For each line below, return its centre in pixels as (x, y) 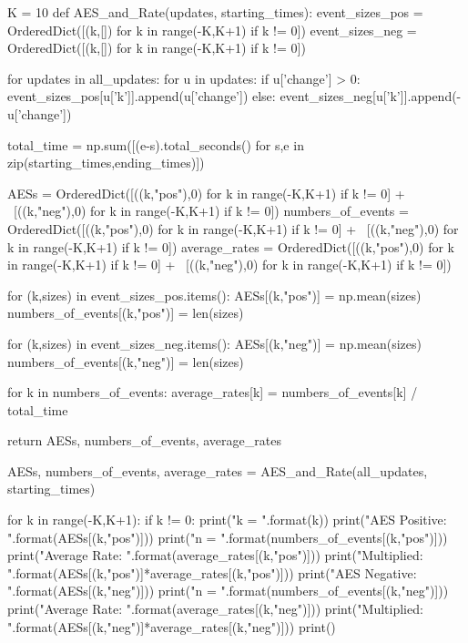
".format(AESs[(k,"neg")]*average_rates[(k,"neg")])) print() (172, 626)
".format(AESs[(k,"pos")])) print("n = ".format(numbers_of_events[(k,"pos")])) (228, 537)
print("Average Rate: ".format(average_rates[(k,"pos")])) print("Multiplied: (215, 555)
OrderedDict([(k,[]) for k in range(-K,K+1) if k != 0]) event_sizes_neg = (212, 30)
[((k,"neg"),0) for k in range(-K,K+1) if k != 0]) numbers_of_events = (211, 211)
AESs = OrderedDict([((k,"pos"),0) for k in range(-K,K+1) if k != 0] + (206, 193)
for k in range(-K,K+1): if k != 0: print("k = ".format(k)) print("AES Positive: (227, 520)
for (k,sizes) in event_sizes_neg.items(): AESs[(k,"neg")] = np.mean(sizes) (215, 343)
